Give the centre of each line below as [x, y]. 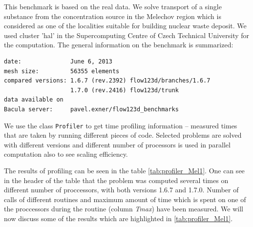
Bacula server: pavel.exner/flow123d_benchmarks [91, 109]
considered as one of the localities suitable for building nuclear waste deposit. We [125, 26]
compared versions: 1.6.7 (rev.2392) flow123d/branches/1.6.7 [107, 81]
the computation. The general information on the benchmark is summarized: [119, 45]
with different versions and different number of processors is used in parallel [117, 144]
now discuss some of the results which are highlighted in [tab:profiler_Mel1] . [118, 218]
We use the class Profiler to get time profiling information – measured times [121, 125]
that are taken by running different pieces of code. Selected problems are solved [123, 135]
